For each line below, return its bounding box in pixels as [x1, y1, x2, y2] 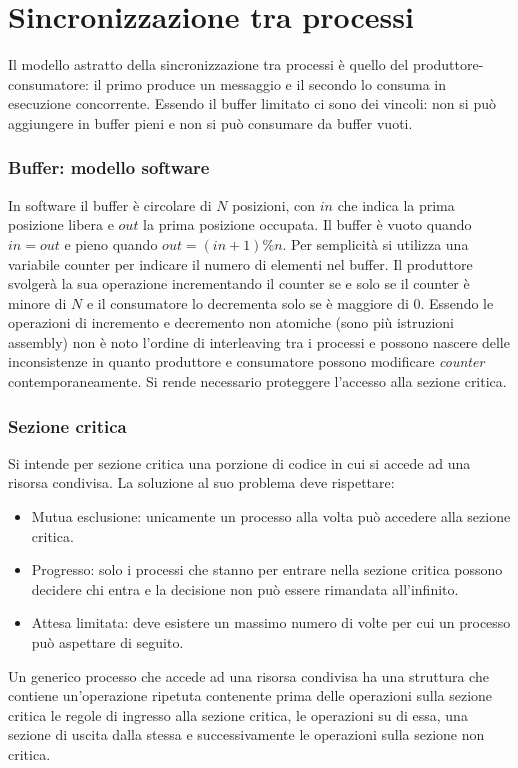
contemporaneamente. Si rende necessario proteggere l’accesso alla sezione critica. [8, 371, 507, 392]
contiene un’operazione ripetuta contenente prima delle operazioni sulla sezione [8, 685, 493, 706]
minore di [8, 292, 67, 313]
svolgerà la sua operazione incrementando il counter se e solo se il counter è [8, 273, 470, 294]
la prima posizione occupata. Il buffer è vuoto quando [143, 214, 472, 235]
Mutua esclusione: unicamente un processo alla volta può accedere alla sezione [31, 506, 511, 527]
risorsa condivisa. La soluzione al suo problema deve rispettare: [8, 472, 395, 493]
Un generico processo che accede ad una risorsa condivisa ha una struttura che [8, 665, 489, 686]
